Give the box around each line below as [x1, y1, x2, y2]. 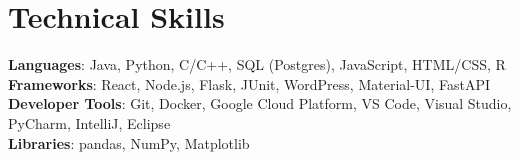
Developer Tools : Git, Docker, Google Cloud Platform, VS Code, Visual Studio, [8, 93, 512, 114]
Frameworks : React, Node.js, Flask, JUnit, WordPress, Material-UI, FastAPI [8, 73, 490, 94]
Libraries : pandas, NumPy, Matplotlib [8, 132, 250, 153]
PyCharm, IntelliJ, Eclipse [8, 112, 171, 133]
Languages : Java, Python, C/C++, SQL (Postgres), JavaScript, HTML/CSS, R [8, 54, 506, 75]
